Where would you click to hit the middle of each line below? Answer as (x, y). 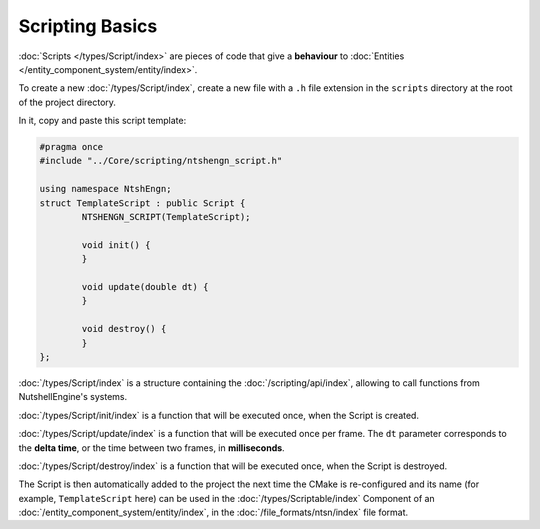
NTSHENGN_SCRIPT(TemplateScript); (166, 217)
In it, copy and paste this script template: (102, 121)
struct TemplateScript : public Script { (142, 203)
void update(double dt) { (145, 286)
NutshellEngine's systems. (73, 397)
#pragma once (71, 147)
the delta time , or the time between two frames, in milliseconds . (151, 447)
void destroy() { (124, 329)
